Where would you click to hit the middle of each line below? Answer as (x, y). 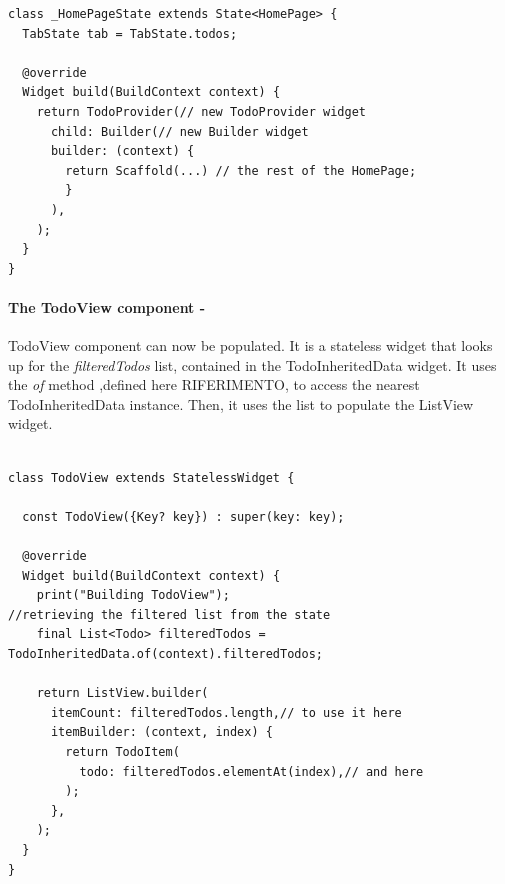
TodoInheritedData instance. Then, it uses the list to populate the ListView (241, 403)
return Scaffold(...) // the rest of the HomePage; (241, 170)
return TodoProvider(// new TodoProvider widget (201, 111)
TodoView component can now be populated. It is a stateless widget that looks (250, 345)
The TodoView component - (107, 306)
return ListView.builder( (122, 693)
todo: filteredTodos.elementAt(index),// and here (251, 771)
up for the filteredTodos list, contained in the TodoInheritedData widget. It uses (252, 364)
